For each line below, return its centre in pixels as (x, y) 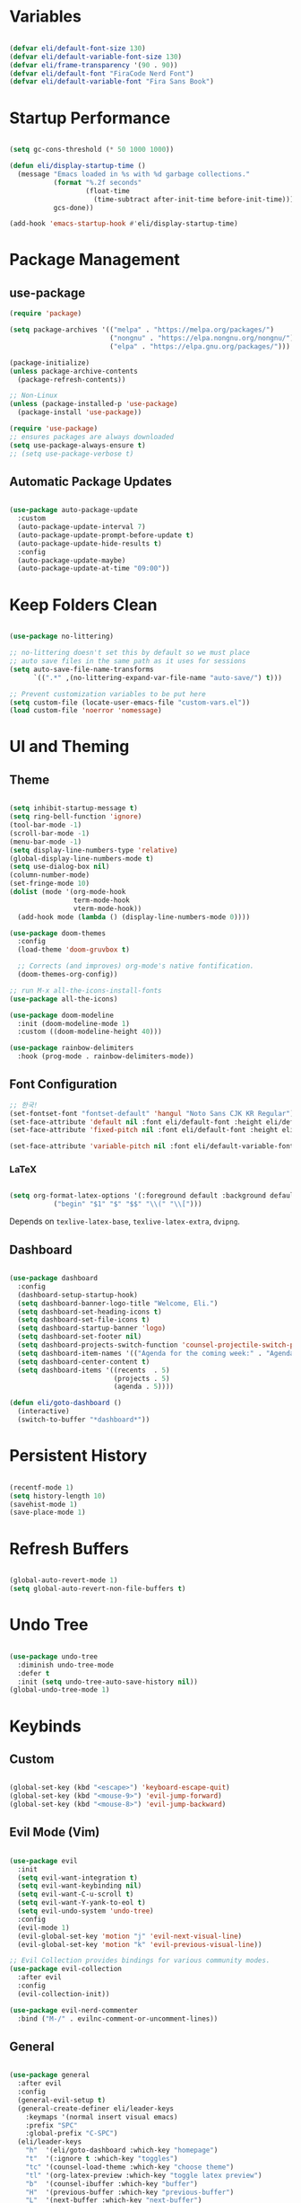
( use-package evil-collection (66, 1969)
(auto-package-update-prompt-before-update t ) (106, 535)
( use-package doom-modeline (62, 1015)
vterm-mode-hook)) (107, 908)
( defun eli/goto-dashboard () (66, 1403)
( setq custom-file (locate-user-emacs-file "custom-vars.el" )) (130, 703)
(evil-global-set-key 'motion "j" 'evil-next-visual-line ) (130, 1936)
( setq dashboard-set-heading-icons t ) (90, 1312)
